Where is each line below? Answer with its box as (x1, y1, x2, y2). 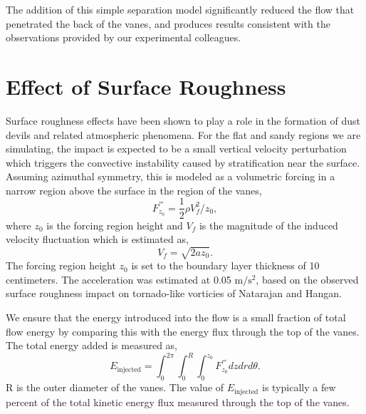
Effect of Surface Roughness (6, 71, 286, 100)
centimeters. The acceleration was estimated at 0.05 (6, 271, 231, 286)
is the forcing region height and (46, 217, 183, 232)
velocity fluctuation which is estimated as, (6, 232, 189, 247)
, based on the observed (256, 271, 359, 286)
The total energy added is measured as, (6, 338, 178, 353)
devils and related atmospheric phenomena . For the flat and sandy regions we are (6, 127, 361, 142)
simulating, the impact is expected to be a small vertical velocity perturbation (6, 141, 347, 156)
